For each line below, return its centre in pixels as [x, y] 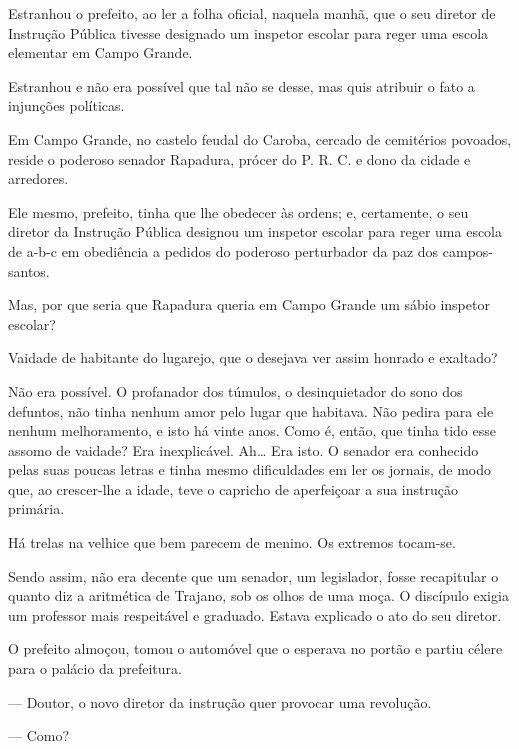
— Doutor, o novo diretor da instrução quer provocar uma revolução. [220, 701]
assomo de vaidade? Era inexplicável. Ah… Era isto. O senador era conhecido [243, 449]
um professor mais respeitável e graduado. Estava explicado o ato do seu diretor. [255, 614]
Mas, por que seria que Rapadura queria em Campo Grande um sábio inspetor [249, 304]
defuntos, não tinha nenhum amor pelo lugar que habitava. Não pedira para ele [251, 410]
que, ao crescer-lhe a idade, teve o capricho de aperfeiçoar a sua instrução [233, 488]
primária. [36, 508]
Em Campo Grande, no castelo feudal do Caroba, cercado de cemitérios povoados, [260, 138]
